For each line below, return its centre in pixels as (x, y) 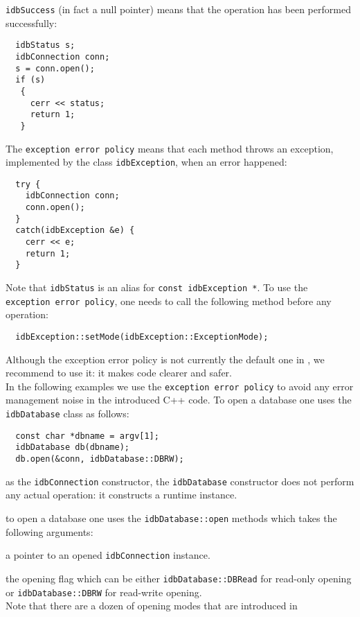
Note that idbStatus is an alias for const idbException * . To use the (157, 287)
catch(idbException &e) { (75, 231)
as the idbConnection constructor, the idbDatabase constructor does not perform (180, 481)
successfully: (31, 23)
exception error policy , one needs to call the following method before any (169, 301)
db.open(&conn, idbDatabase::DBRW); (100, 459)
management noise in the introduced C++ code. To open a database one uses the (179, 400)
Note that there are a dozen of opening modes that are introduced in (152, 606)
